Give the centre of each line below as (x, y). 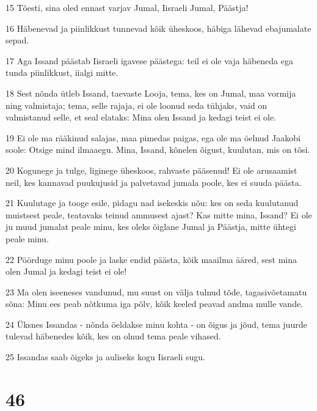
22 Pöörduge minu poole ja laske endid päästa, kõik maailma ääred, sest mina (151, 259)
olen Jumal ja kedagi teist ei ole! (66, 271)
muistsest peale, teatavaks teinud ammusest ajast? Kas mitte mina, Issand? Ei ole (159, 214)
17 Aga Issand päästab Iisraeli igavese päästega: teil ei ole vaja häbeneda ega (150, 60)
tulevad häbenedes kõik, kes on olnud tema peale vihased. (113, 336)
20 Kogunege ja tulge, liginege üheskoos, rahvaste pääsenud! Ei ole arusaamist (151, 170)
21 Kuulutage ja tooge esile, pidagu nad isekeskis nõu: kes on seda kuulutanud (152, 203)
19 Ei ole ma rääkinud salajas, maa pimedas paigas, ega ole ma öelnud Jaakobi (153, 137)
